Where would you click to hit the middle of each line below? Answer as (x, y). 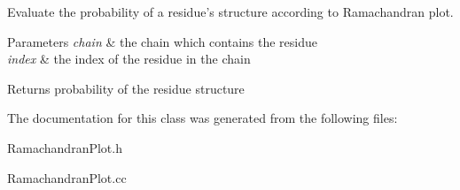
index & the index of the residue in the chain (129, 59)
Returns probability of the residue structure (126, 88)
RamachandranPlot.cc (67, 177)
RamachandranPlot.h (65, 147)
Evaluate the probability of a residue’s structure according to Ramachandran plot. (230, 11)
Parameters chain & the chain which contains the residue (163, 41)
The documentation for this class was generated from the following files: (203, 118)
